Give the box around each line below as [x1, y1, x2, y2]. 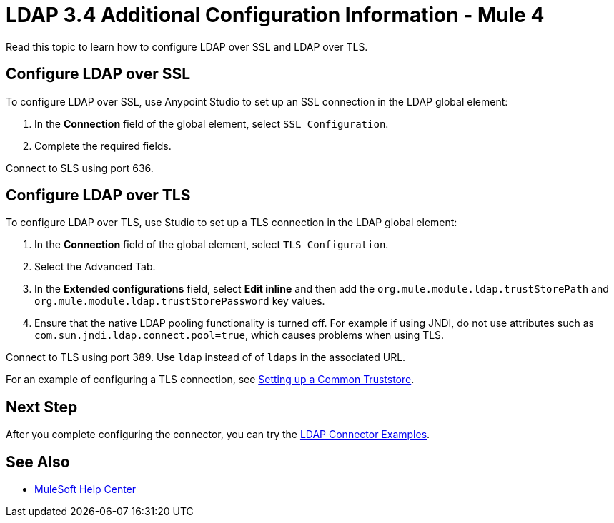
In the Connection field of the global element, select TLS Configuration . [34, 238, 389, 251]
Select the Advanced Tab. [34, 260, 156, 273]
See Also [6, 452, 70, 471]
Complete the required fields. [34, 139, 172, 152]
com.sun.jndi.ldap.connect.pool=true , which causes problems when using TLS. [34, 329, 445, 342]
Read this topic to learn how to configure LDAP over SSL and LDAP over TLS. [6, 40, 368, 53]
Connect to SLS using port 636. [6, 161, 154, 174]
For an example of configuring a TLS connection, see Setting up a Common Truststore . [6, 373, 415, 386]
